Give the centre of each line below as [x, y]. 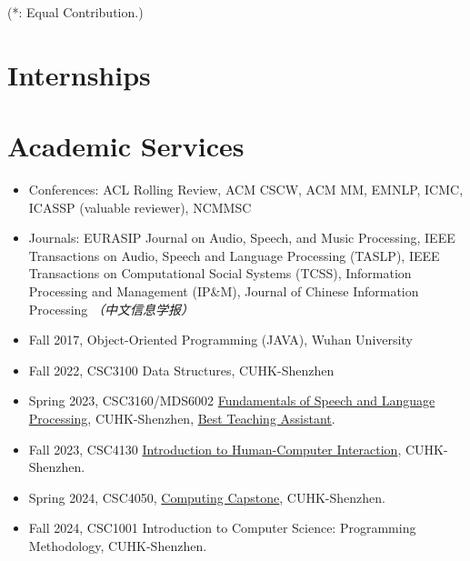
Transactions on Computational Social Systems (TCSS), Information [220, 273]
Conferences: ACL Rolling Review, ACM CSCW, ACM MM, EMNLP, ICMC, [246, 190]
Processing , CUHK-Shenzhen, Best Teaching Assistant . [182, 419]
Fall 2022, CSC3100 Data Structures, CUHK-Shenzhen [181, 370]
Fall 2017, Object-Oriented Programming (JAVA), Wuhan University [220, 340]
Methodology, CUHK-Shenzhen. [118, 546]
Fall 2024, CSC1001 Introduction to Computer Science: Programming [222, 528]
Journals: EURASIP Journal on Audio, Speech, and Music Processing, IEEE [242, 238]
